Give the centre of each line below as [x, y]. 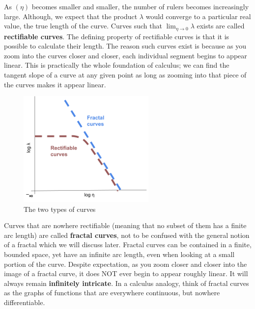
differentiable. [25, 302]
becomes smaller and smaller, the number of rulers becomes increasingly [140, 6]
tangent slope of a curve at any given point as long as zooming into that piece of [125, 75]
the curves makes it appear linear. [55, 84]
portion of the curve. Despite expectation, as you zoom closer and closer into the [126, 264]
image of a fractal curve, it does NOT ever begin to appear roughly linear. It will [126, 273]
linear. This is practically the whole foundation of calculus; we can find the [117, 65]
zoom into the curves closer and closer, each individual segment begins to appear [126, 55]
